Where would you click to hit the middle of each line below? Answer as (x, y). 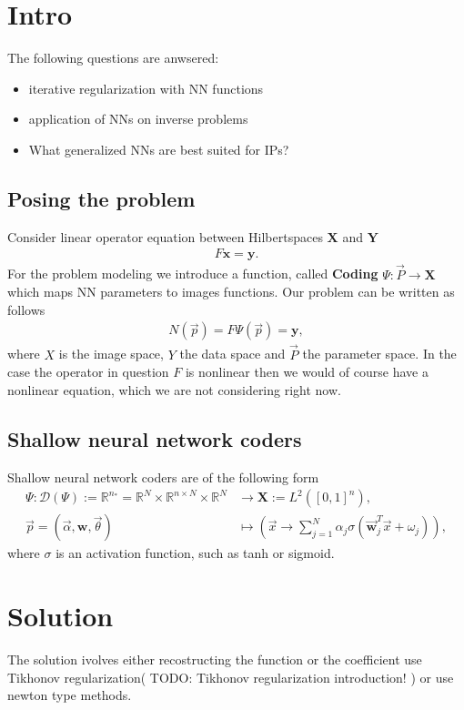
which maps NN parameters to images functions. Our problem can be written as (231, 292)
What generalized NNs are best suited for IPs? (159, 149)
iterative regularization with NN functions (146, 88)
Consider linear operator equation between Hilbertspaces (165, 236)
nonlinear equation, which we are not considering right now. (174, 389)
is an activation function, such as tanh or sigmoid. (195, 553)
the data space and (232, 354)
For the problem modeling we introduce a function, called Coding (193, 274)
